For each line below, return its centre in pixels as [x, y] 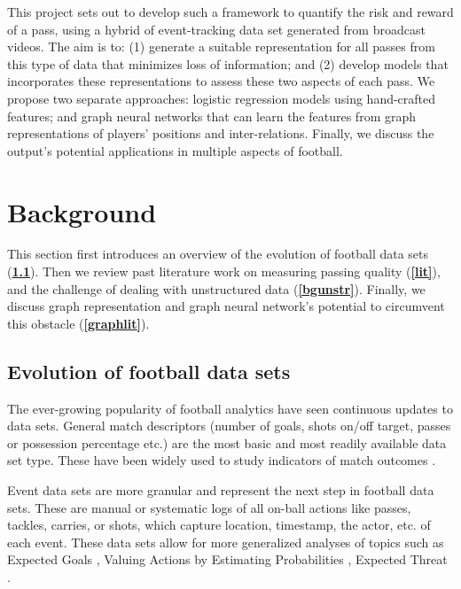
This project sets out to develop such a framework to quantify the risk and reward [230, 12]
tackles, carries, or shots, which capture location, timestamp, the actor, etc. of [219, 525]
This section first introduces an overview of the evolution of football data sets [218, 254]
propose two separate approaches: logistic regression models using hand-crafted [222, 98]
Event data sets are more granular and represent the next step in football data [221, 490]
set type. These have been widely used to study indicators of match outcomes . [222, 460]
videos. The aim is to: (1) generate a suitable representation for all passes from [221, 46]
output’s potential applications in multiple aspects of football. [175, 150]
